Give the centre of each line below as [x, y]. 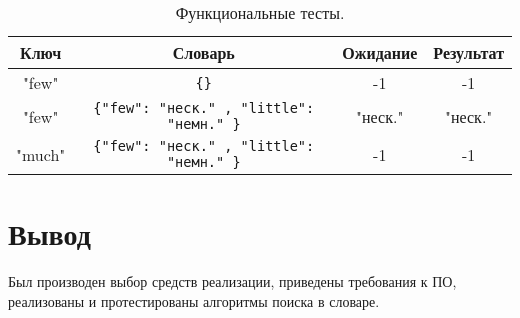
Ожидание [380, 52]
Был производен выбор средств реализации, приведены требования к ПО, [232, 281]
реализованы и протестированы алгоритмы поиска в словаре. [194, 300]
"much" [41, 154]
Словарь [203, 52]
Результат [468, 52]
